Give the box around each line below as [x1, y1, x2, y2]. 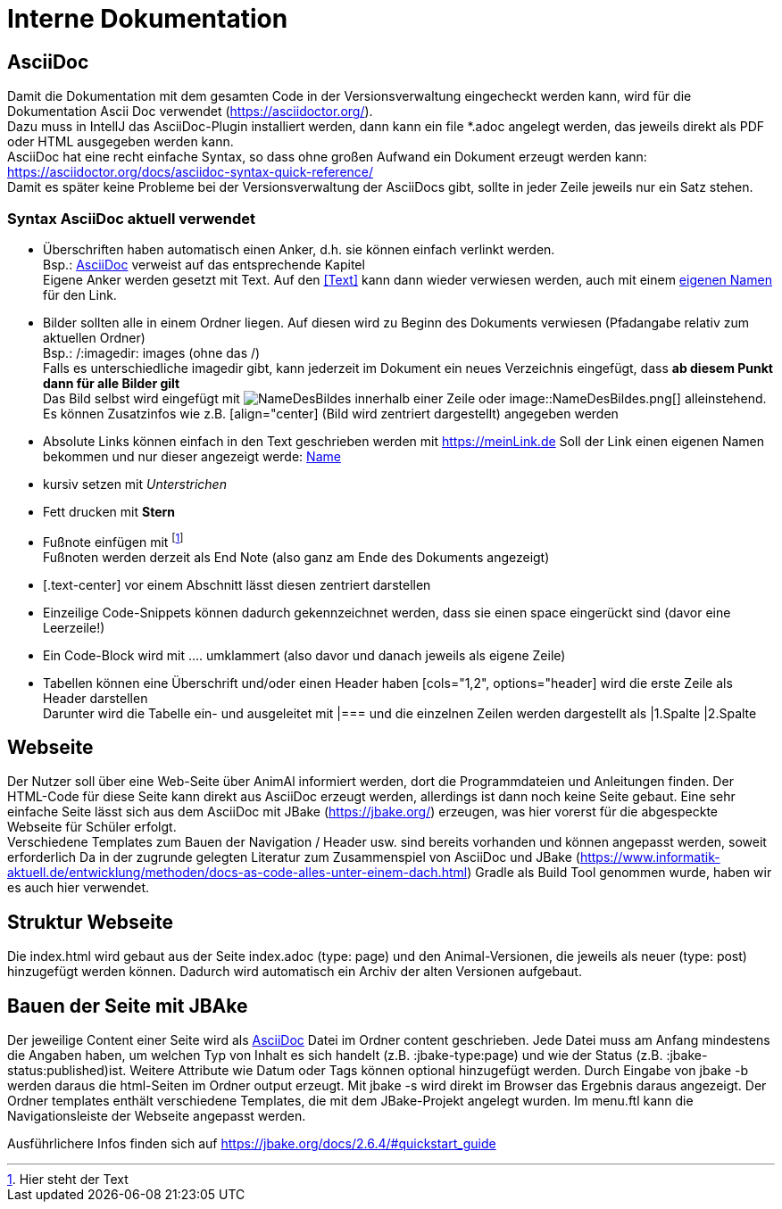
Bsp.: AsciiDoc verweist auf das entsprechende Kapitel [43, 256, 365, 272]
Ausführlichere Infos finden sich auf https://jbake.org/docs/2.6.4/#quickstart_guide [7, 1136, 496, 1152]
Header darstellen [43, 690, 148, 706]
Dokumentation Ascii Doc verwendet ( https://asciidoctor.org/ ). [7, 104, 373, 120]
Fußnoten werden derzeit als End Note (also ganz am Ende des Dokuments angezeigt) [43, 549, 550, 565]
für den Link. [43, 286, 117, 302]
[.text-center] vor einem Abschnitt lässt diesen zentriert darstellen [43, 576, 431, 592]
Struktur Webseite [7, 910, 173, 933]
